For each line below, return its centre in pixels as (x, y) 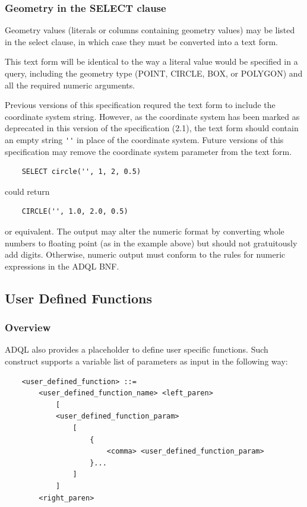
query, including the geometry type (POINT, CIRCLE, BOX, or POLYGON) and (154, 73)
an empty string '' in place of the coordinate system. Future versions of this (144, 139)
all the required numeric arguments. (70, 85)
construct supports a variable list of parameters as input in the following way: (146, 361)
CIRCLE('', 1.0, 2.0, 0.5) (75, 212)
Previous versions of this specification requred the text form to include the (140, 105)
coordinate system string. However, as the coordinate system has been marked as (152, 116)
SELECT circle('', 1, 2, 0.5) (81, 172)
